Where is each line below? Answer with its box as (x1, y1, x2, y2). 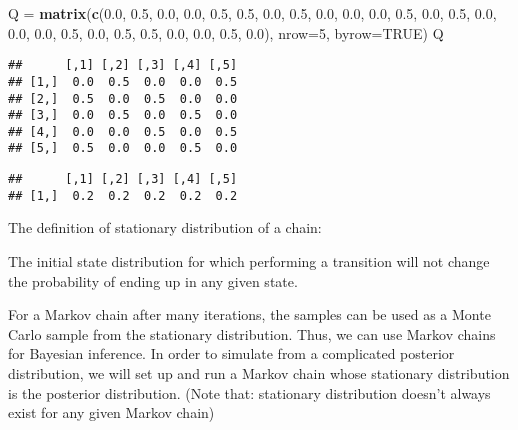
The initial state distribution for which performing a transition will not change (8, 251, 490, 272)
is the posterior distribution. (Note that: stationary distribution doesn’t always (8, 382, 491, 403)
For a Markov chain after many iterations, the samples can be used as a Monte (8, 304, 491, 325)
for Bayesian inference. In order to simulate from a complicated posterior (8, 343, 455, 364)
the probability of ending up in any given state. (8, 270, 298, 291)
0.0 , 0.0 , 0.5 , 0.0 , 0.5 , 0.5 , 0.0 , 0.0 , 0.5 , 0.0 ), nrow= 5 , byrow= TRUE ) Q (8, 22, 444, 43)
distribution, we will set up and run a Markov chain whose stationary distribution (8, 363, 510, 383)
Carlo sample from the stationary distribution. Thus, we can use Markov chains (8, 323, 496, 344)
